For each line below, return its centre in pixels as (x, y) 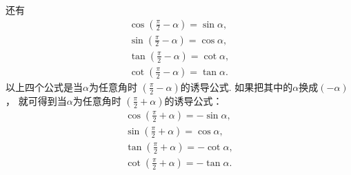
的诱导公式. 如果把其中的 (237, 86)
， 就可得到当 (36, 100)
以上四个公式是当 (44, 86)
